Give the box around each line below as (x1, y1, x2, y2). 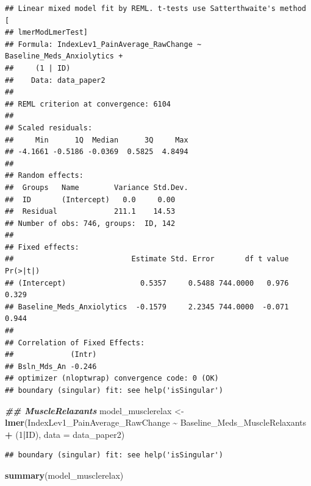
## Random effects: (5, 171, 84, 180)
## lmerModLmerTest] (5, 28, 88, 37)
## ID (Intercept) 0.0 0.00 (5, 195, 176, 204)
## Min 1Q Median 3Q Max (5, 135, 188, 144)
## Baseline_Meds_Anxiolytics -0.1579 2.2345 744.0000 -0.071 (5, 302, 289, 311)
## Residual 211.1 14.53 (5, 207, 176, 216)
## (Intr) (5, 350, 97, 359)
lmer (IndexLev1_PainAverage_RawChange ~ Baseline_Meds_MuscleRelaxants (5, 416, 307, 429)
